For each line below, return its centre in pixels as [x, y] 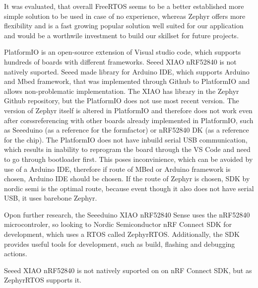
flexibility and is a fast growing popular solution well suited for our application [124, 26]
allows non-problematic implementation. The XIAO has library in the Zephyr [122, 91]
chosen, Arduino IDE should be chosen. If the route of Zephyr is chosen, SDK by [127, 179]
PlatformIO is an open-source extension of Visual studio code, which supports [123, 52]
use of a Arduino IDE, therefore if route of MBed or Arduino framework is [117, 169]
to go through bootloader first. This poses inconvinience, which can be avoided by [129, 159]
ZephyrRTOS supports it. [43, 280]
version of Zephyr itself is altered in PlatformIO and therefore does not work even [128, 110]
